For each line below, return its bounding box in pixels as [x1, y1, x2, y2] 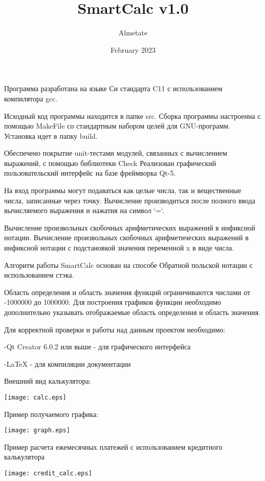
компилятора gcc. [4, 93, 58, 103]
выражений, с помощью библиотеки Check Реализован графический [4, 157, 216, 168]
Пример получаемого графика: [4, 408, 99, 419]
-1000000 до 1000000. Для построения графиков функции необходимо [4, 297, 221, 307]
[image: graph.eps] [4, 427, 70, 434]
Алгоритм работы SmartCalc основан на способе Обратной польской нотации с [4, 259, 253, 270]
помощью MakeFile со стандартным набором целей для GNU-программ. [4, 120, 231, 131]
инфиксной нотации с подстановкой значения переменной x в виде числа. [4, 242, 234, 253]
